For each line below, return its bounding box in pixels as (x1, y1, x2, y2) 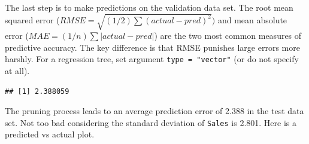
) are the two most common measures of (154, 29, 302, 42)
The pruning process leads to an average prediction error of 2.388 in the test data (5, 105, 304, 117)
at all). (5, 64, 30, 76)
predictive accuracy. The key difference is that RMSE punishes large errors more (5, 41, 300, 53)
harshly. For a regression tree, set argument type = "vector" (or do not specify (5, 53, 299, 65)
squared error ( (5, 13, 60, 26)
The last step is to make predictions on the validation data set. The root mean (5, 1, 293, 13)
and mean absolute (217, 13, 287, 26)
